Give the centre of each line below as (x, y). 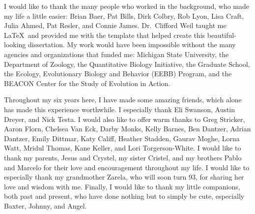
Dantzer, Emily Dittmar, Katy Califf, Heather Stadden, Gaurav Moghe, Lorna (122, 138)
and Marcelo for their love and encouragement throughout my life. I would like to (127, 167)
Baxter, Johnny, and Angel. (45, 205)
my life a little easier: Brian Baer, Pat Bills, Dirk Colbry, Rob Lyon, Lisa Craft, (124, 15)
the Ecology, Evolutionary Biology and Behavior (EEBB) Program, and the (118, 74)
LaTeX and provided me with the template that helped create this (105, 35)
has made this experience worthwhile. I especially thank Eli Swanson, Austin (120, 109)
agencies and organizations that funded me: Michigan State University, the (116, 54)
